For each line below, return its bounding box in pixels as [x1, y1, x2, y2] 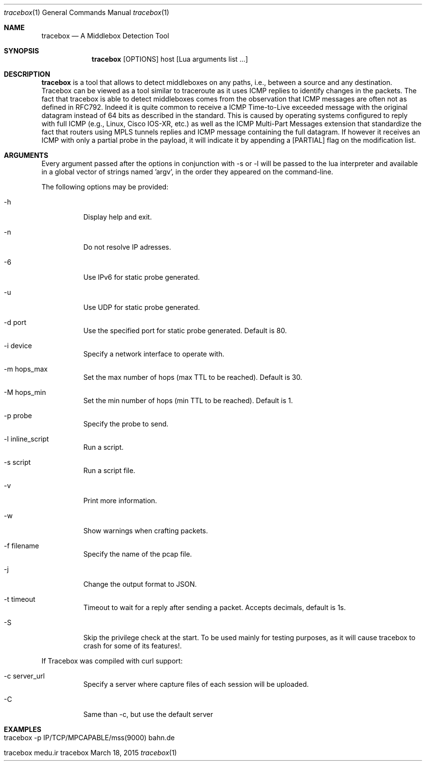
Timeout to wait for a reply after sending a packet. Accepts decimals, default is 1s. [83, 603, 346, 612]
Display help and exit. [83, 213, 152, 221]
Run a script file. [83, 466, 136, 475]
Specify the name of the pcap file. [83, 550, 192, 558]
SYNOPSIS [4, 47, 39, 55]
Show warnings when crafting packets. [83, 527, 208, 535]
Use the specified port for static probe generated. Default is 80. [83, 326, 287, 335]
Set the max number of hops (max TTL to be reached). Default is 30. [83, 373, 302, 381]
